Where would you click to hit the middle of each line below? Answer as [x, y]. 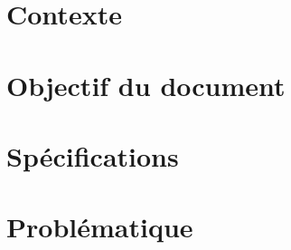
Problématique [100, 227]
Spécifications [93, 155]
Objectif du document [146, 85]
